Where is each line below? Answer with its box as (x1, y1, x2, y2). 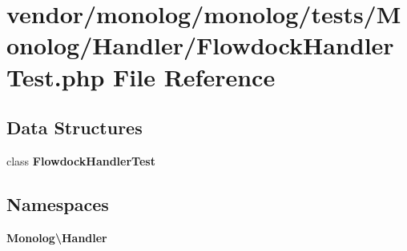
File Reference (113, 60, 276, 93)
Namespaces (6, 191, 109, 216)
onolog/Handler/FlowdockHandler (6, 29, 394, 62)
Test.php (6, 60, 105, 93)
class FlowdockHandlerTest (6, 152, 155, 169)
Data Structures (6, 115, 143, 140)
